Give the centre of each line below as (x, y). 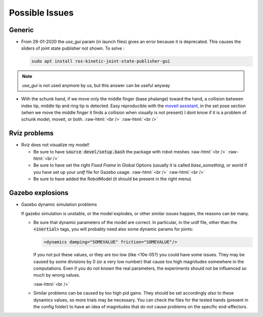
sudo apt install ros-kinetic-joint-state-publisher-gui (101, 61)
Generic (21, 30)
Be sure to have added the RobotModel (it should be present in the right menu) (112, 179)
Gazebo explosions (39, 193)
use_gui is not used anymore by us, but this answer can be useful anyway (96, 85)
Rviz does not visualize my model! (55, 145)
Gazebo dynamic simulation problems (59, 205)
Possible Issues (41, 13)
